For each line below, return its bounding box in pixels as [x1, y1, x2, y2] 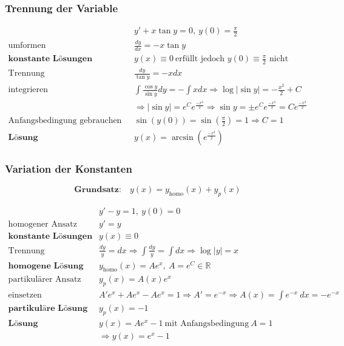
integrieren [8, 85, 49, 95]
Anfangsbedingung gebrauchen [8, 116, 122, 125]
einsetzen [8, 291, 42, 300]
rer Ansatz [42, 275, 81, 284]
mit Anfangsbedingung [164, 319, 249, 328]
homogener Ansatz [8, 220, 77, 229]
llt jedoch [189, 55, 225, 64]
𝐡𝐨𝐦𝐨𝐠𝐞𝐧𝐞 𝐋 [8, 261, 60, 270]
